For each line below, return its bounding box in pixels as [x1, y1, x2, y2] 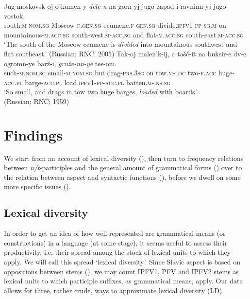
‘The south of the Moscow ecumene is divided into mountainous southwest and [4, 39, 237, 49]
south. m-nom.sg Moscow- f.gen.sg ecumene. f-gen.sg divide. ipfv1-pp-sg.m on [4, 20, 226, 30]
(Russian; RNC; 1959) [4, 96, 69, 106]
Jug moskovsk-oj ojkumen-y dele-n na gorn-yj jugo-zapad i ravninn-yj [4, 1, 211, 11]
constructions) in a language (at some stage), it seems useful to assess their [4, 237, 228, 247]
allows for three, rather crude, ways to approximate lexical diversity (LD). [4, 285, 224, 295]
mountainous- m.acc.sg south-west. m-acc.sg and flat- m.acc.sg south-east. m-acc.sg [4, 29, 244, 39]
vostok [4, 10, 23, 20]
